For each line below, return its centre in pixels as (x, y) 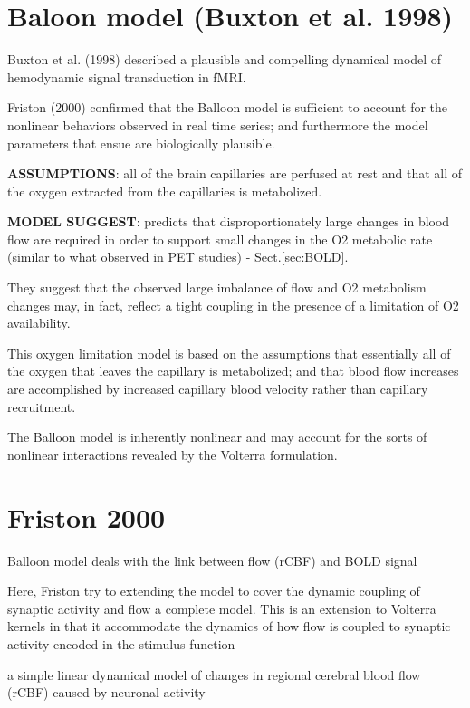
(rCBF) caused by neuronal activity (106, 692)
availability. (39, 323)
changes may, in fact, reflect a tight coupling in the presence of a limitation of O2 (233, 305)
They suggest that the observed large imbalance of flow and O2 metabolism (217, 287)
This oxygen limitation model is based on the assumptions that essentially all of (229, 353)
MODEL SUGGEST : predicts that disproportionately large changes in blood (229, 221)
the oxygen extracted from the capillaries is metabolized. (165, 191)
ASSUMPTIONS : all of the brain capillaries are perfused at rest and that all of (235, 173)
